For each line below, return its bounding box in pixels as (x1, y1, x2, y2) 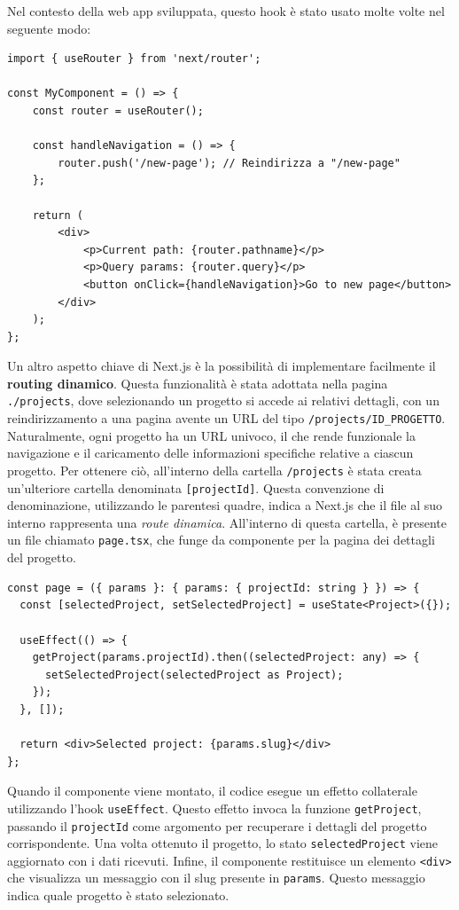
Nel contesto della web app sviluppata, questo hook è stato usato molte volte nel (7, 2, 445, 20)
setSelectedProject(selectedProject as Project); (44, 668, 344, 681)
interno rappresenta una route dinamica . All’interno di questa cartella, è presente (7, 513, 447, 531)
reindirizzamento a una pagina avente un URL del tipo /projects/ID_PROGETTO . (7, 409, 446, 428)
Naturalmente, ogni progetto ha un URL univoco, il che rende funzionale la (7, 426, 416, 444)
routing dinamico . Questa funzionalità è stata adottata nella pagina (7, 373, 388, 392)
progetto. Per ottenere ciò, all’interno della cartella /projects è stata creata (7, 460, 422, 479)
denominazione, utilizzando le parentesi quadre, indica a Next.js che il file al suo (7, 496, 443, 514)
